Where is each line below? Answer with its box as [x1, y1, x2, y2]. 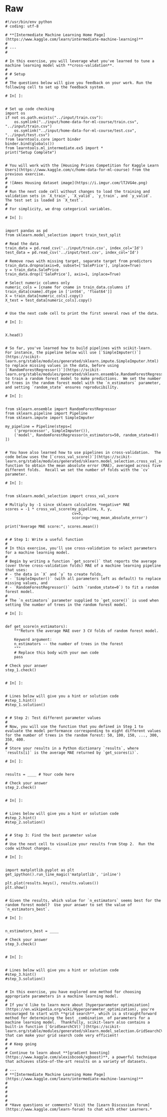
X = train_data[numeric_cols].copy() [5, 293, 83, 298]
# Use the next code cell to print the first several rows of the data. [5, 311, 159, 316]
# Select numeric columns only [5, 280, 70, 285]
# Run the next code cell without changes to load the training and [5, 189, 150, 194]
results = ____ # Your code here [5, 772, 75, 777]
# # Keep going [5, 1041, 37, 1046]
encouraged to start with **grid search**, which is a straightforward [5, 1011, 157, 1016]
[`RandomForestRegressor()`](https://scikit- [5, 367, 101, 372]
